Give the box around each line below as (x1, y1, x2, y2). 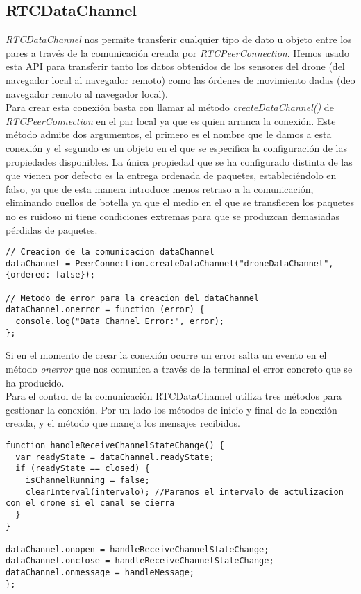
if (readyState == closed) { (15, 464, 150, 474)
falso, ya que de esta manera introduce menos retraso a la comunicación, (6, 181, 314, 196)
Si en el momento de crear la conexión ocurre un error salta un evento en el (6, 348, 327, 362)
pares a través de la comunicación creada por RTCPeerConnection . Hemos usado (6, 45, 349, 60)
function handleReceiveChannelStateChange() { (6, 440, 224, 450)
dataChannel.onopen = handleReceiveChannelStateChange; (6, 544, 269, 554)
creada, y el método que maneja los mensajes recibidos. (6, 416, 240, 430)
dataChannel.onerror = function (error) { (6, 305, 205, 315)
